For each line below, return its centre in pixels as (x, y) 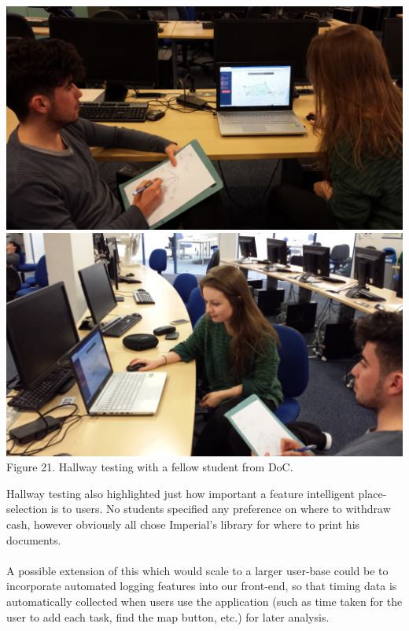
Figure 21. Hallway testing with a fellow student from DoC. (150, 467)
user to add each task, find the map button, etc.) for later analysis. (168, 616)
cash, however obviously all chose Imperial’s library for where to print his (183, 524)
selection (27, 509)
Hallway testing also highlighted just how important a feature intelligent (181, 493)
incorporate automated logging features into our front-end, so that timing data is (202, 586)
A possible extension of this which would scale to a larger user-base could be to (197, 570)
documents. (34, 539)
